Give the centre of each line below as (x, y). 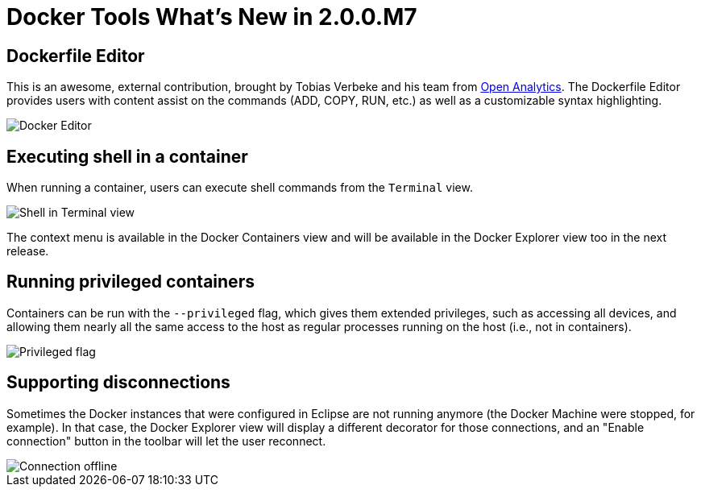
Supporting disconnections (118, 383)
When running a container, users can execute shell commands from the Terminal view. (240, 188)
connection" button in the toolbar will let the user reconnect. (166, 441)
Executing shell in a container (127, 156)
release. (28, 251)
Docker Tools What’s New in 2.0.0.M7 (212, 17)
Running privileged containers (131, 282)
